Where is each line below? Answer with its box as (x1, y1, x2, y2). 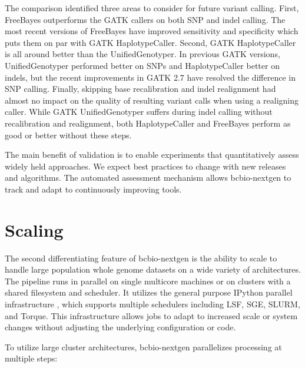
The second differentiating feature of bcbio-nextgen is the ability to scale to (5, 251, 277, 264)
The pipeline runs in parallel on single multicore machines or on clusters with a (5, 274, 291, 287)
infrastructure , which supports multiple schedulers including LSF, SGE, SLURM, (5, 298, 300, 310)
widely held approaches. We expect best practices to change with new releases (5, 160, 286, 172)
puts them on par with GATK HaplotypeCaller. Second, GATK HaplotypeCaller (5, 36, 296, 48)
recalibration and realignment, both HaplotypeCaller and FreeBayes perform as (5, 117, 291, 129)
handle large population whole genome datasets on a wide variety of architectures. (5, 263, 301, 276)
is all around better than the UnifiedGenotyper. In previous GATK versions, (5, 48, 280, 60)
